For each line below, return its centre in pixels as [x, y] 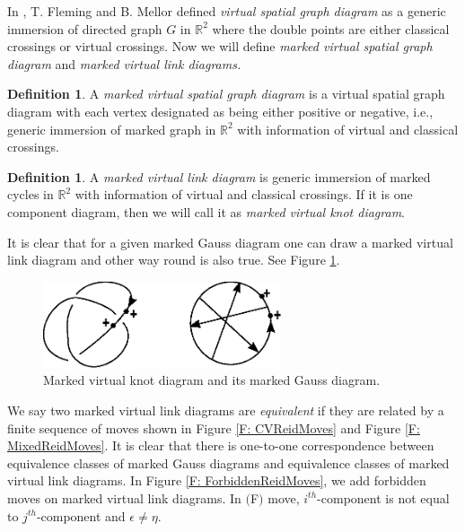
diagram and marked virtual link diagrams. [124, 63]
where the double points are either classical [331, 28]
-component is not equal [383, 497]
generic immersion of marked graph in [112, 129]
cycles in [31, 194]
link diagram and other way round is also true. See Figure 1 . [174, 260]
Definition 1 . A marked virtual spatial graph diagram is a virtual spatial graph [226, 94]
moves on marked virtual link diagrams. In [124, 497]
